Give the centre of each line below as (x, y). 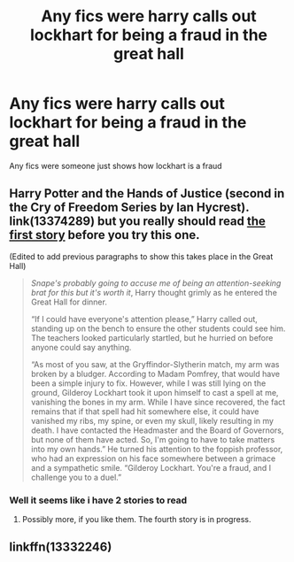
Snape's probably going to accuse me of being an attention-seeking (156, 283)
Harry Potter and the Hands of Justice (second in (147, 193)
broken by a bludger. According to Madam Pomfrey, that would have (155, 373)
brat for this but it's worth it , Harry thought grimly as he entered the (154, 292)
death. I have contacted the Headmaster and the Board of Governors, (157, 430)
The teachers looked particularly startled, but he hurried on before (152, 337)
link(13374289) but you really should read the (137, 222)
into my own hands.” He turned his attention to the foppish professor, (157, 449)
